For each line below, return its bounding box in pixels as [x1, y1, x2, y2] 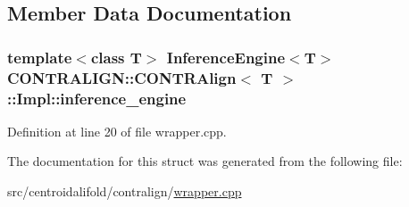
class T [90, 46, 142, 68]
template [7, 46, 72, 68]
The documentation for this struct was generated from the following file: [7, 152, 403, 170]
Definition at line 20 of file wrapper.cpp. [7, 121, 227, 140]
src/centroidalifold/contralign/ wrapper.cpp [7, 182, 242, 201]
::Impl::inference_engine [7, 87, 187, 109]
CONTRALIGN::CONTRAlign [7, 66, 237, 88]
